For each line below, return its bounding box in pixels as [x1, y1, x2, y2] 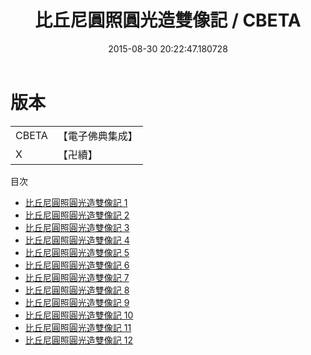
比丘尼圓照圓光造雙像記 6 [24, 259, 130, 271]
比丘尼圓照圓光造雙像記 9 [24, 296, 130, 308]
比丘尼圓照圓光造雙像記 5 [24, 246, 130, 258]
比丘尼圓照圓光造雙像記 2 [24, 209, 130, 221]
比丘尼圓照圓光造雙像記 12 [24, 334, 133, 346]
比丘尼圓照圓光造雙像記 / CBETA [34, 9, 302, 32]
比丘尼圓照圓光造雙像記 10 [24, 309, 134, 321]
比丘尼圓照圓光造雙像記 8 [24, 284, 130, 296]
